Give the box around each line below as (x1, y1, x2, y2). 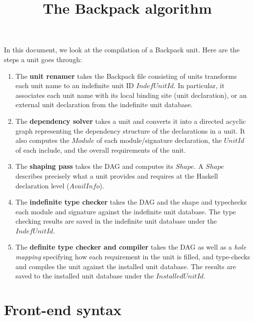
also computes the (15, 135, 69, 145)
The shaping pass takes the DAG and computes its (15, 161, 174, 171)
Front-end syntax (4, 299, 122, 320)
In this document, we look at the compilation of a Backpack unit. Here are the (4, 45, 240, 55)
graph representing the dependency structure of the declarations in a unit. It (15, 125, 245, 136)
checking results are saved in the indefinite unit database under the (15, 216, 217, 226)
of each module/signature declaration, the (96, 135, 222, 145)
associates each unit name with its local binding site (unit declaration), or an (15, 90, 247, 100)
